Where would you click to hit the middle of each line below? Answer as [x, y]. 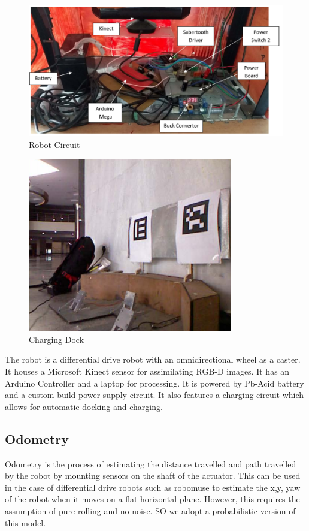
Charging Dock [57, 339]
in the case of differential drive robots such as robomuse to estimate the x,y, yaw [153, 487]
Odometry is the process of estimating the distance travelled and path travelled [151, 464]
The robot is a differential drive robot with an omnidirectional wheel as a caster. [153, 359]
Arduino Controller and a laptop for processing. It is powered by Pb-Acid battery [154, 383]
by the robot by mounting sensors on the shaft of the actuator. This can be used [153, 476]
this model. [25, 522]
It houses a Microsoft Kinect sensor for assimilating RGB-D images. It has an [147, 371]
